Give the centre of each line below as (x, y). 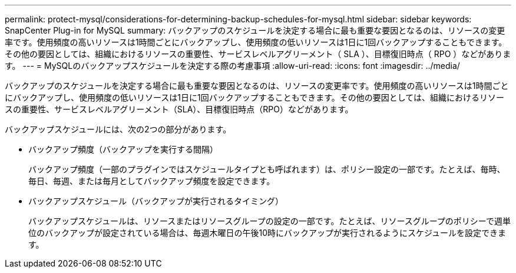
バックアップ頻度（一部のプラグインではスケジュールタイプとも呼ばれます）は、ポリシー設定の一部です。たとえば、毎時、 (267, 169)
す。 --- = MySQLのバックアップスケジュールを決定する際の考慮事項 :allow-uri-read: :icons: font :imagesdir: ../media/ (232, 66)
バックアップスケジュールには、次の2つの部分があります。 (118, 129)
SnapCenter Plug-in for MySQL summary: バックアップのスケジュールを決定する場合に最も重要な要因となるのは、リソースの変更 (255, 30)
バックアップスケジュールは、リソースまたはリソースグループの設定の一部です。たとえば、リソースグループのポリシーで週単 (269, 221)
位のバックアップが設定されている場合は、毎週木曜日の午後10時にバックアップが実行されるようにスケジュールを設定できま (267, 233)
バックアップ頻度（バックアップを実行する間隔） (123, 149)
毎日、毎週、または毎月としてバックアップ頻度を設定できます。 (152, 181)
